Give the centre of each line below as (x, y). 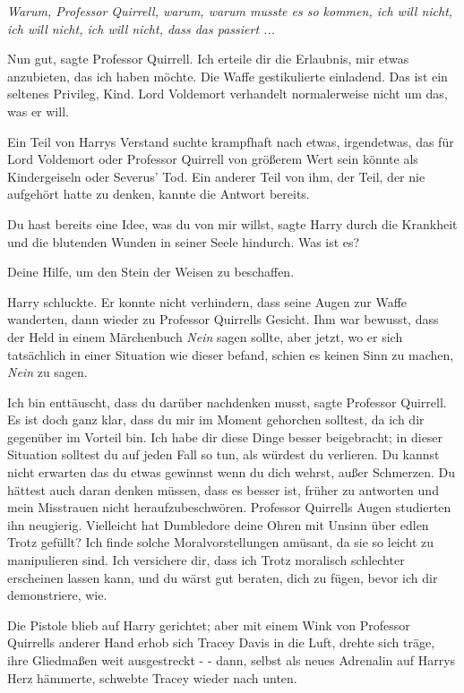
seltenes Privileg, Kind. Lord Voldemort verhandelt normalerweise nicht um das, (228, 94)
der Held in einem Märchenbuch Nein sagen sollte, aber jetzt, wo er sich (205, 336)
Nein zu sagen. (47, 372)
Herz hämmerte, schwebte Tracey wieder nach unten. (152, 677)
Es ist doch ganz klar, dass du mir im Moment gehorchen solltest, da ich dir (216, 419)
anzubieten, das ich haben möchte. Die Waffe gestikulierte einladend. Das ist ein (228, 76)
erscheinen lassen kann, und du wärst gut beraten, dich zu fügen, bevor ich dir (223, 577)
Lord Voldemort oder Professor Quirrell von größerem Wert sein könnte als (213, 159)
